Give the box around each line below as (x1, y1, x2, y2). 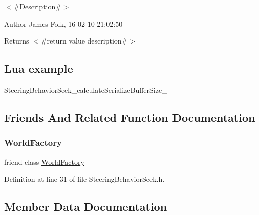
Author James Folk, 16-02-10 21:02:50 (4, 18, 123, 29)
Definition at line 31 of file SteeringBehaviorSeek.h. (4, 174, 165, 184)
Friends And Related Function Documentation (4, 109, 255, 125)
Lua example (4, 60, 73, 76)
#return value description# (40, 35, 128, 46)
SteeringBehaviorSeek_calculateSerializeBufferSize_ (4, 84, 167, 95)
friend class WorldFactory (4, 156, 84, 167)
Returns (4, 35, 29, 46)
